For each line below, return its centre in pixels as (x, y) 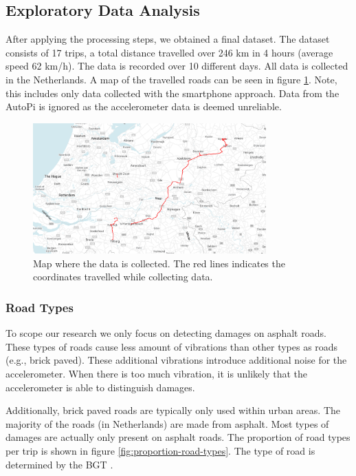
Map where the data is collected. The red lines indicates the (159, 263)
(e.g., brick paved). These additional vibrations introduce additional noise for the (176, 360)
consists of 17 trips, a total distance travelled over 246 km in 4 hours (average (169, 52)
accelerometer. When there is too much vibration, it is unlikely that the (156, 373)
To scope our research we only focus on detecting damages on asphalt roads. (166, 333)
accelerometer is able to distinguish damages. (100, 387)
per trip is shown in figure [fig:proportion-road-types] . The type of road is (160, 450)
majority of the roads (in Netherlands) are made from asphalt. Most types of (167, 423)
